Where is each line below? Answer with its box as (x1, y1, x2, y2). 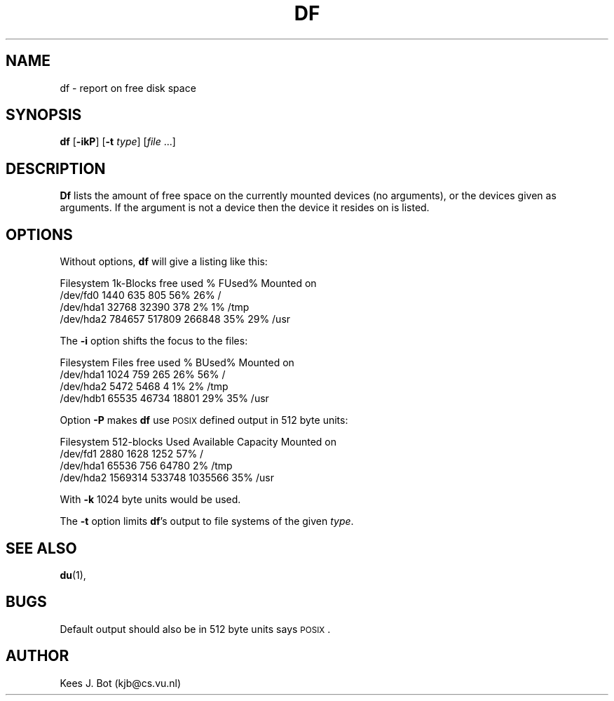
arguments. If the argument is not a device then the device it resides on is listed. (60, 201, 430, 214)
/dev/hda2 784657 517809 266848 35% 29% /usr (60, 313, 291, 326)
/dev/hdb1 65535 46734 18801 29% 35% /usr (60, 392, 269, 405)
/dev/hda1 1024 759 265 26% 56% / (60, 368, 226, 381)
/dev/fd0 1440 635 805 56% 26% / (60, 289, 221, 302)
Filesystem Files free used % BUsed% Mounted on (60, 356, 294, 369)
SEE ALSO (6, 539, 77, 557)
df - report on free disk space (60, 81, 196, 94)
